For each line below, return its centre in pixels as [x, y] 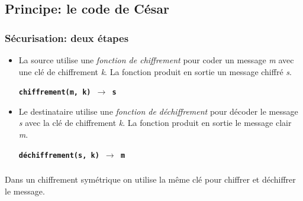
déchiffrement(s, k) [59, 155]
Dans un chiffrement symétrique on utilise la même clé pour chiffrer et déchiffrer [150, 179]
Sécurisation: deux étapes [67, 38]
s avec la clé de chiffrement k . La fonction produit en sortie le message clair [155, 123]
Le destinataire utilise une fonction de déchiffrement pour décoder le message [158, 111]
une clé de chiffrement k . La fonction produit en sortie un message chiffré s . [155, 71]
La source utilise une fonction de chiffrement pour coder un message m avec [156, 60]
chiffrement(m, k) [55, 93]
